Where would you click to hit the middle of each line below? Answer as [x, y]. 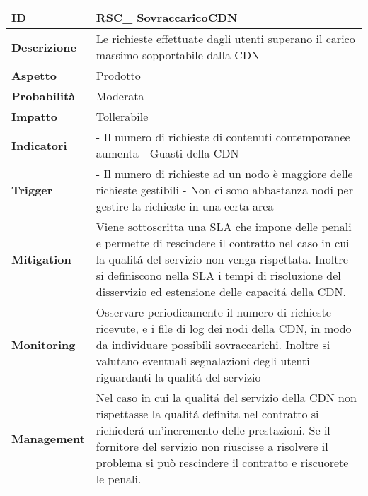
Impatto [34, 116]
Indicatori [39, 145]
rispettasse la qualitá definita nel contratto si [207, 414]
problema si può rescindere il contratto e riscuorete [222, 462]
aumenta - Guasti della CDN [167, 153]
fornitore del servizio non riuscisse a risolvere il [212, 446]
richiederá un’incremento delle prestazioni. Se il [213, 430]
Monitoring [44, 344]
